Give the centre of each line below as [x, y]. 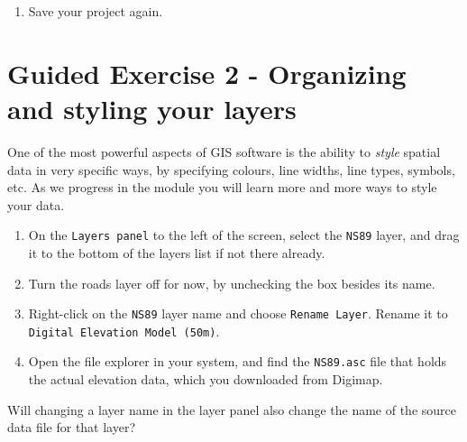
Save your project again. [96, 11]
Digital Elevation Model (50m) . [124, 331]
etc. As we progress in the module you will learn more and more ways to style [222, 187]
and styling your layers [152, 108]
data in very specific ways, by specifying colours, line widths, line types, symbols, [231, 169]
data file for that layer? [72, 427]
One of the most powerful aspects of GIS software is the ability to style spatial [224, 151]
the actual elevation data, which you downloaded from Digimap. [206, 379]
